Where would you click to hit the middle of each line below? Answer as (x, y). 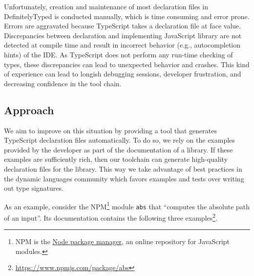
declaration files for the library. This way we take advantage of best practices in (123, 168)
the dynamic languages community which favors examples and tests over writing (124, 178)
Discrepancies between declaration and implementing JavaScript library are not (123, 35)
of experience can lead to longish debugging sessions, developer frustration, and (123, 74)
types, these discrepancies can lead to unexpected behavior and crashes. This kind (127, 64)
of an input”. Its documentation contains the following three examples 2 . (111, 217)
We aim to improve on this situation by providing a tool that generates (110, 130)
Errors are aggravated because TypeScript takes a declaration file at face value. (123, 26)
